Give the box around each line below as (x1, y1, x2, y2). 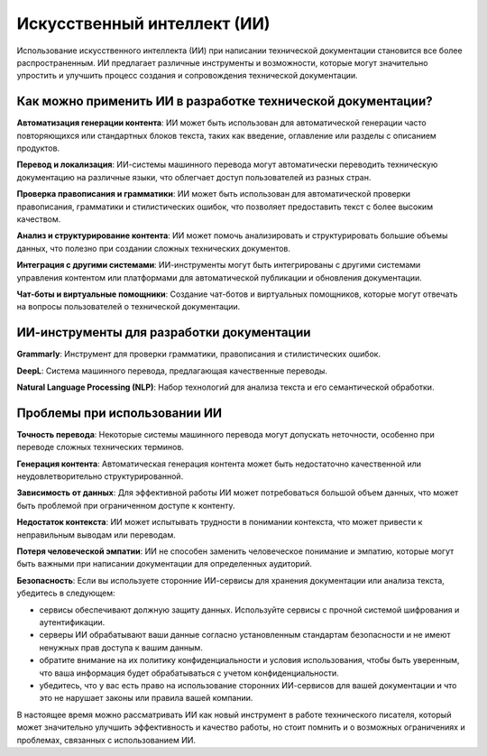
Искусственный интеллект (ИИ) (16, 14, 271, 33)
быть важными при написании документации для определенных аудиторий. (16, 558, 313, 569)
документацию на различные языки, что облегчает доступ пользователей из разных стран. (16, 171, 372, 182)
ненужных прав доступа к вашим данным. (39, 641, 203, 653)
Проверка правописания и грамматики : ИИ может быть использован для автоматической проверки (16, 189, 410, 199)
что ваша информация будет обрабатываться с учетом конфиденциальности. (39, 668, 339, 678)
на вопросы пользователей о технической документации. (16, 301, 241, 312)
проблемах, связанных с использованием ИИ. (16, 734, 197, 745)
